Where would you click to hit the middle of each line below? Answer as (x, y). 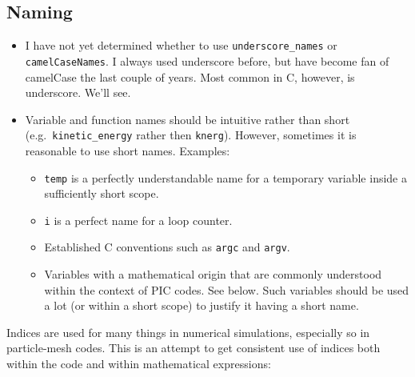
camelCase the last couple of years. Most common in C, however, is (190, 76)
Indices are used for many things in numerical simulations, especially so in (188, 332)
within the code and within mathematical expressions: (139, 364)
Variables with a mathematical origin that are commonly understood (213, 274)
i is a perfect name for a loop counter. (138, 220)
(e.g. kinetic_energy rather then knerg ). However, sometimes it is (191, 135)
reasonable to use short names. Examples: (128, 150)
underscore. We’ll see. (78, 92)
